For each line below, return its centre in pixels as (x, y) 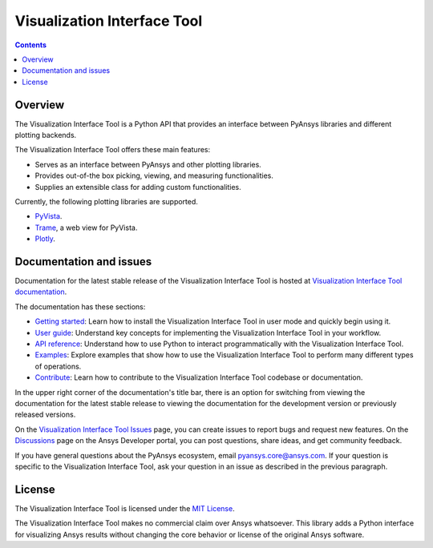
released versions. (45, 415)
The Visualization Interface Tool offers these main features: (113, 150)
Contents (31, 45)
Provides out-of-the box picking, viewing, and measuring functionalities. (154, 175)
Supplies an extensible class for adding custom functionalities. (138, 187)
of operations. (58, 366)
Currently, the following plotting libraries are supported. (106, 201)
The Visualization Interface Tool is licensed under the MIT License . (125, 508)
